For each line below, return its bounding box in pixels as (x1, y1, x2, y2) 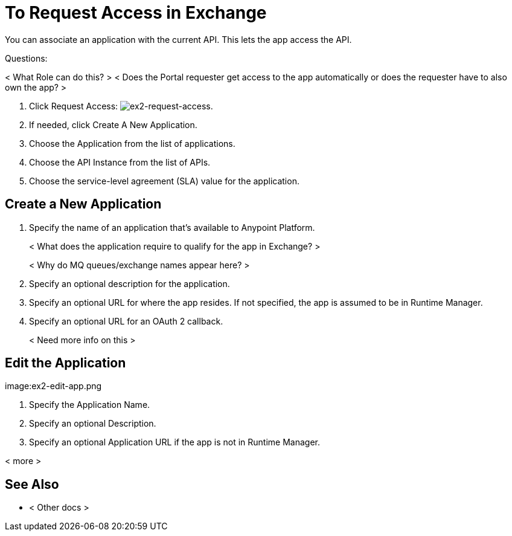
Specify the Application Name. (29, 399, 150, 410)
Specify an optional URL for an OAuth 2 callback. (29, 315, 223, 326)
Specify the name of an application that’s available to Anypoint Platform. (29, 222, 315, 233)
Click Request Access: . (29, 100, 213, 111)
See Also (5, 476, 59, 492)
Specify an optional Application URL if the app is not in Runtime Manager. (29, 437, 321, 448)
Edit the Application (5, 355, 126, 371)
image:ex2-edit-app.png (5, 381, 102, 392)
